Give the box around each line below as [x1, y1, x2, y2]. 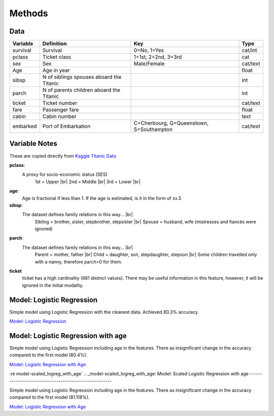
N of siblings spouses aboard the [42, 74, 122, 81]
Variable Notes [9, 139, 58, 148]
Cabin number [42, 113, 77, 120]
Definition [42, 40, 67, 47]
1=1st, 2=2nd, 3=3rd [133, 53, 182, 61]
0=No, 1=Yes [133, 47, 164, 54]
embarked [12, 123, 37, 130]
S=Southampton [133, 126, 173, 133]
